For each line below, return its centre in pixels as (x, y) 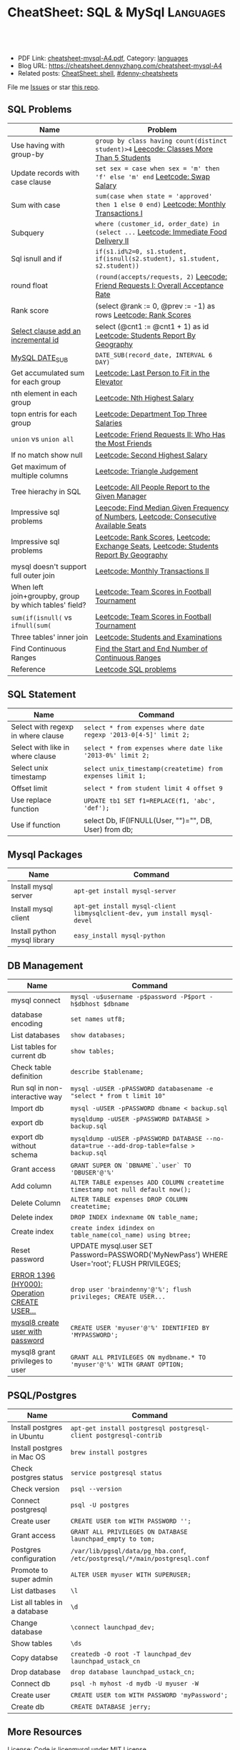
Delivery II (112, 241)
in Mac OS (28, 1457)
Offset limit (29, 788)
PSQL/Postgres (42, 1396)
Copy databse (35, 1658)
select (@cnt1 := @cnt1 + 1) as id (152, 326)
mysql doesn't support (49, 566)
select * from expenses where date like (153, 748)
